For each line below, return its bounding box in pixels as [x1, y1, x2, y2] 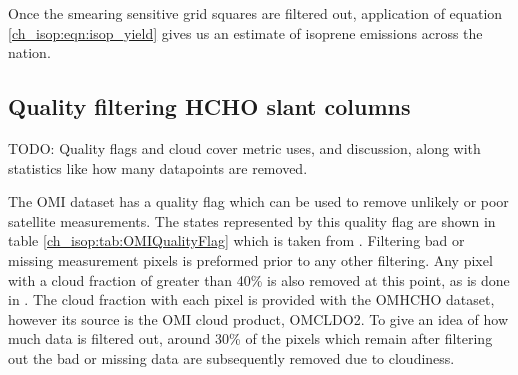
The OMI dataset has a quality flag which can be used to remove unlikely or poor [8, 191, 509, 212]
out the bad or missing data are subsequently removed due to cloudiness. [8, 347, 455, 368]
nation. [8, 42, 51, 63]
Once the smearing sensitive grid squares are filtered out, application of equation [8, 3, 503, 23]
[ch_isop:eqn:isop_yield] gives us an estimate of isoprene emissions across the [8, 22, 483, 43]
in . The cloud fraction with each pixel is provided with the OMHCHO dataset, [8, 289, 495, 310]
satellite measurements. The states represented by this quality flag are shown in [8, 210, 496, 231]
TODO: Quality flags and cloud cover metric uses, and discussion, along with [8, 137, 481, 158]
